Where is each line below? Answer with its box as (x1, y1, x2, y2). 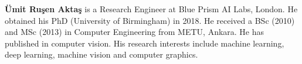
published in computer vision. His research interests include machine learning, (5, 37, 284, 49)
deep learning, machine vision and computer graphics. (5, 48, 198, 61)
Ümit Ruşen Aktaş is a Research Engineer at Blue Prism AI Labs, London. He (5, 3, 298, 15)
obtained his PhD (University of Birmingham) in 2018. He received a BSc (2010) (5, 14, 295, 26)
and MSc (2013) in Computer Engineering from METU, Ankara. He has (5, 26, 264, 38)
